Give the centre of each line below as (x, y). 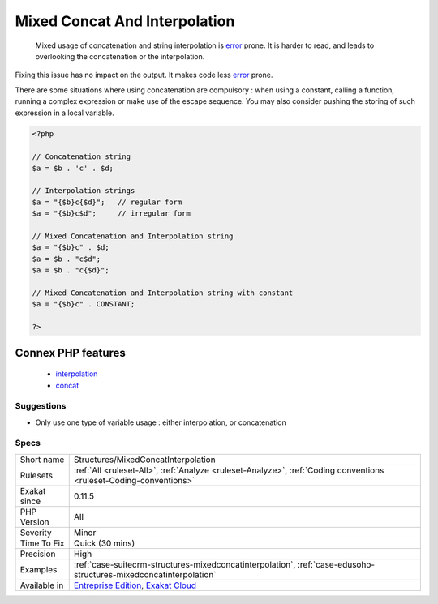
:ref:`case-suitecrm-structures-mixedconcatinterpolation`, (185, 564)
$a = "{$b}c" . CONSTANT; (84, 304)
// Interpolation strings (84, 191)
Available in (42, 585)
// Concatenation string (82, 157)
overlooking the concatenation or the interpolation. (120, 56)
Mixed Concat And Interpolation (125, 21)
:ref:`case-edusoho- (336, 564)
